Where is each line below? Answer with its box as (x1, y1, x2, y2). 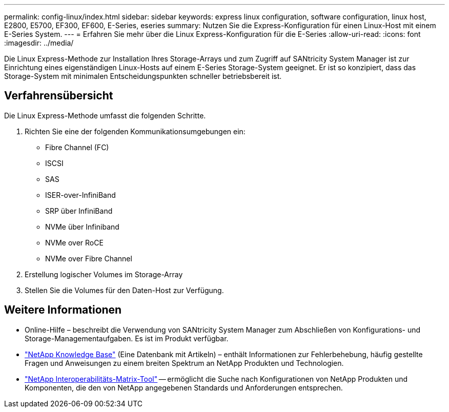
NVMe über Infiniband (45, 222, 119, 231)
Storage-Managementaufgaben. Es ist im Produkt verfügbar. (25, 334, 229, 343)
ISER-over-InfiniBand (45, 190, 116, 199)
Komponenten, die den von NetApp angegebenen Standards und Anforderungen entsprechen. (25, 383, 343, 392)
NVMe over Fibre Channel (45, 254, 132, 263)
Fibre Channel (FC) (45, 142, 109, 152)
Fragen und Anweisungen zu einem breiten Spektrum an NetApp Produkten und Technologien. (25, 358, 344, 367)
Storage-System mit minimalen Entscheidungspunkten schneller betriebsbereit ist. (4, 72, 282, 80)
